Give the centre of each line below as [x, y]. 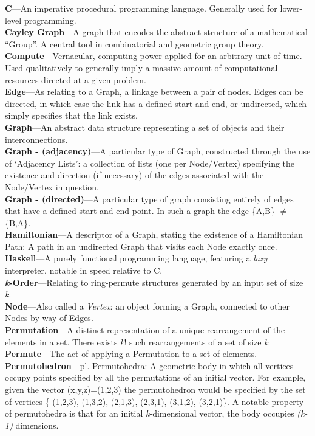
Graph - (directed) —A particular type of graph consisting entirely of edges [149, 199]
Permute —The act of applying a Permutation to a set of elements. [131, 354]
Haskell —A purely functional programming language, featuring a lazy [136, 258]
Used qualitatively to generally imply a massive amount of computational [141, 67]
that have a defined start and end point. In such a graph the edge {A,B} [140, 211]
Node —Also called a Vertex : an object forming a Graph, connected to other [147, 306]
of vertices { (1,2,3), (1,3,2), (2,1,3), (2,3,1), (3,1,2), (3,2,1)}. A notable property [154, 401]
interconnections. [36, 139]
